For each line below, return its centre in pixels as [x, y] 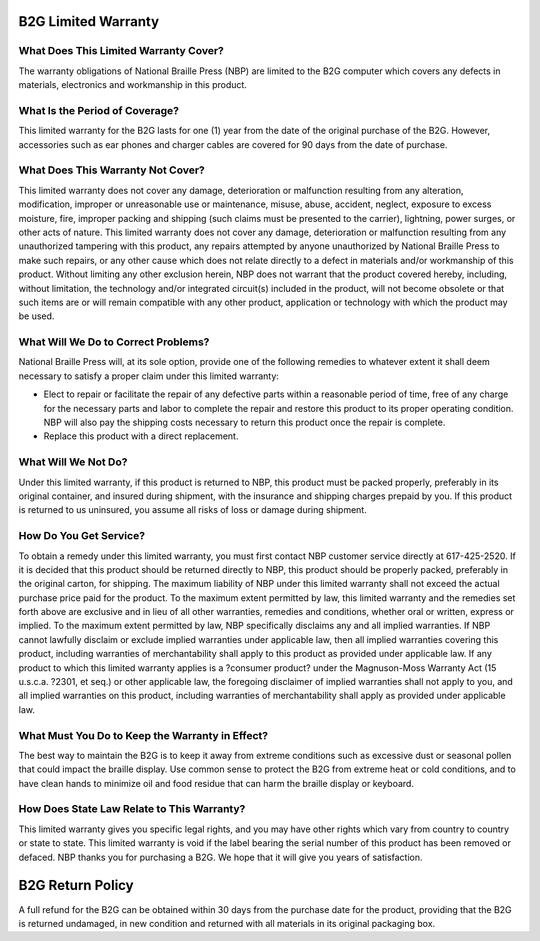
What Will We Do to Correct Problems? [114, 342]
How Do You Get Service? [81, 536]
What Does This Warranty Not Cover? [111, 170]
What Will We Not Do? [73, 462]
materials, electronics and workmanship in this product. [132, 85]
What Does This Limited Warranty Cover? [121, 51]
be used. [36, 316]
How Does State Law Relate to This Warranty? [132, 809]
